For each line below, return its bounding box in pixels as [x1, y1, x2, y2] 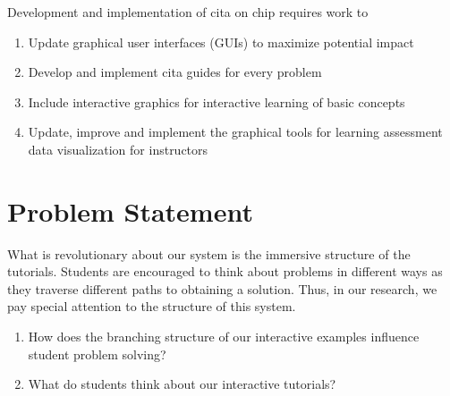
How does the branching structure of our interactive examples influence [28, 327, 420, 346]
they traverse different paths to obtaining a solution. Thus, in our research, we [7, 279, 437, 298]
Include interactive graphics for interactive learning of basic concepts [28, 92, 405, 111]
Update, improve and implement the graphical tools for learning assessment [28, 122, 443, 141]
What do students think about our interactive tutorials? [28, 375, 336, 393]
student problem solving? [28, 344, 166, 363]
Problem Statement [7, 192, 253, 229]
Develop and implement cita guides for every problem [28, 63, 322, 81]
